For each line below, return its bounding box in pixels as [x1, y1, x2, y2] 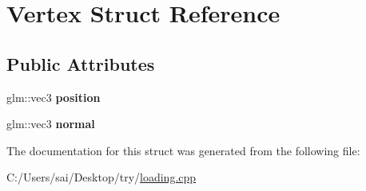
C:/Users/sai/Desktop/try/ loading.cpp [6, 169, 197, 185]
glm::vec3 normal [6, 115, 95, 132]
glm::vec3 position [6, 88, 101, 105]
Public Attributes [6, 51, 155, 76]
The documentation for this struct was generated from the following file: [6, 142, 360, 158]
